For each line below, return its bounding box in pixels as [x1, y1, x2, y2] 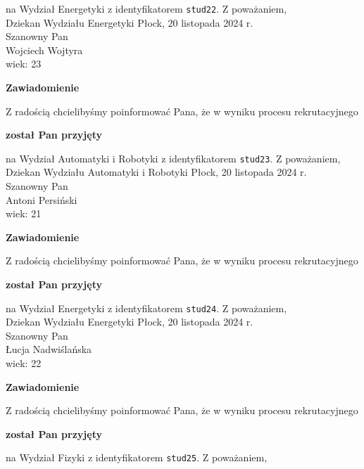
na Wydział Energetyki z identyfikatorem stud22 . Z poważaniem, [6, 1, 287, 15]
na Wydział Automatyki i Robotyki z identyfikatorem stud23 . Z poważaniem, [6, 150, 341, 165]
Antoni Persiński [6, 192, 77, 207]
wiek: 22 [6, 356, 42, 371]
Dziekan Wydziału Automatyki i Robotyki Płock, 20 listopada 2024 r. [6, 165, 307, 179]
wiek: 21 [6, 206, 42, 221]
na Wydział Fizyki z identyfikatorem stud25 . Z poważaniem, [6, 450, 268, 465]
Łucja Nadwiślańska [6, 342, 92, 356]
